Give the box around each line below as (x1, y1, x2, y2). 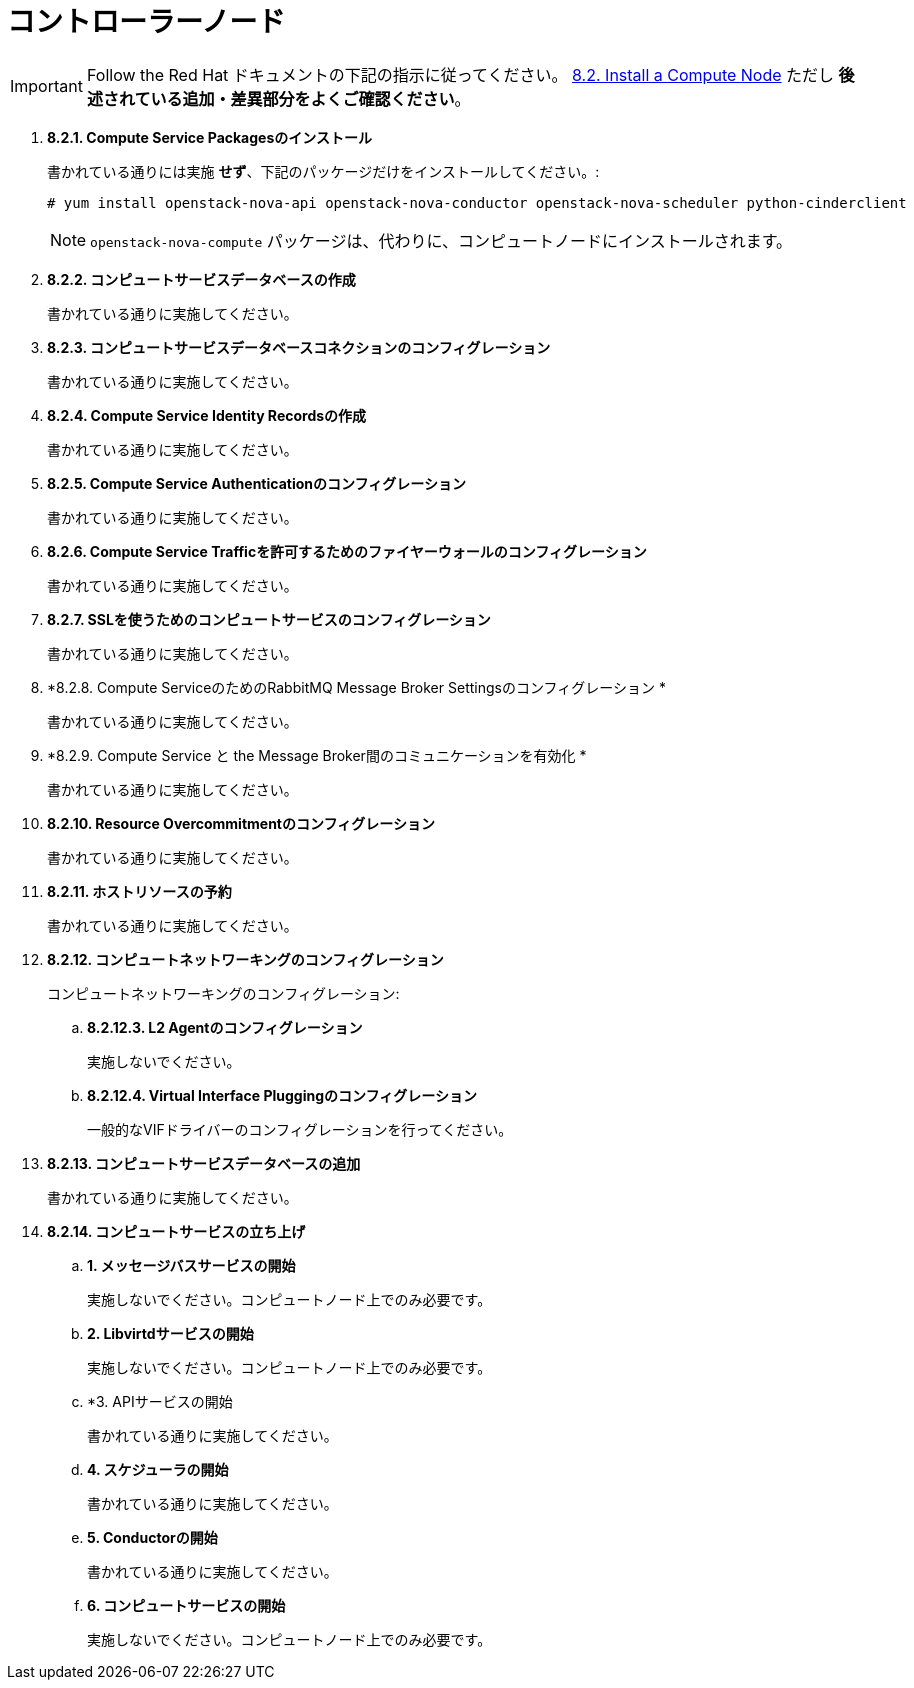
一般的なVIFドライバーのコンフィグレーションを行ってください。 (87, 1120, 513, 1138)
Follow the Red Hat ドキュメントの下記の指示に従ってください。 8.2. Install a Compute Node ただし (86, 64, 835, 85)
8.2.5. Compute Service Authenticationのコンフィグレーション (47, 474, 467, 492)
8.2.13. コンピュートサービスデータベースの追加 (47, 1154, 361, 1172)
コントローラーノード (7, 5, 286, 39)
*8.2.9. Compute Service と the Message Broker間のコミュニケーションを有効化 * (47, 746, 587, 764)
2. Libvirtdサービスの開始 (87, 1324, 254, 1342)
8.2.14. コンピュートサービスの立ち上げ (47, 1222, 306, 1240)
